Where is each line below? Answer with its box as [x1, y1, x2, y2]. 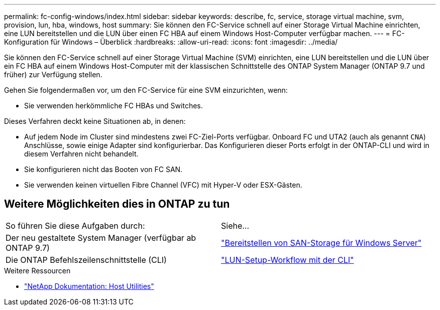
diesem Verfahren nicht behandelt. [24, 149, 139, 158]
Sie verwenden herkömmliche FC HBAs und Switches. [24, 101, 203, 110]
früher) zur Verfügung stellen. [4, 70, 102, 79]
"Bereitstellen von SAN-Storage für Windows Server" [221, 237, 422, 248]
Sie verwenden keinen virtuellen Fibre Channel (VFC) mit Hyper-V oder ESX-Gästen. [24, 181, 302, 189]
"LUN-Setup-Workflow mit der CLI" [221, 254, 354, 265]
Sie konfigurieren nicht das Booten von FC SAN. [24, 165, 183, 174]
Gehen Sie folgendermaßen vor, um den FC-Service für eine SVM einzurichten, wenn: [4, 86, 288, 94]
